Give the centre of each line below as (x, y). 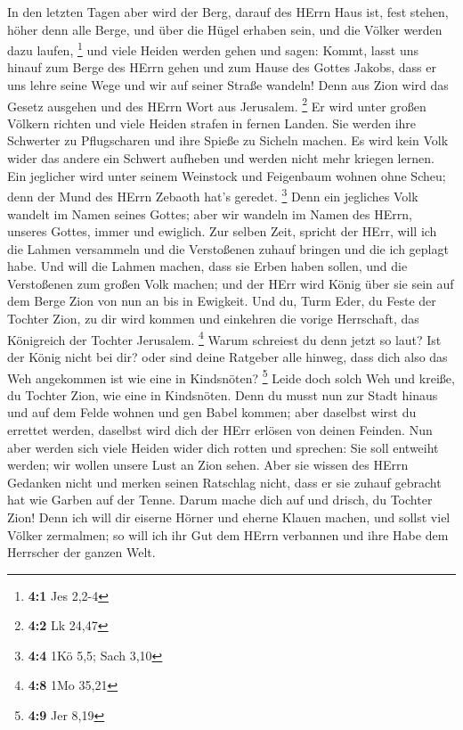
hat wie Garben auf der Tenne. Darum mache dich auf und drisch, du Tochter (220, 500)
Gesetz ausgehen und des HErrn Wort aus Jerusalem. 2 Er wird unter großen (217, 104)
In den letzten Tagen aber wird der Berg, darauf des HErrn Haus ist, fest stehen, (228, 12)
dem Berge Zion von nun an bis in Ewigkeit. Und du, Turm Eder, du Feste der (222, 301)
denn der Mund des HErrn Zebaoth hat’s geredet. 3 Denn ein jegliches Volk (213, 195)
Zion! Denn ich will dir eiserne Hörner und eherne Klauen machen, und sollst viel (229, 517)
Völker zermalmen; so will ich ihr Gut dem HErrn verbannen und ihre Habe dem (228, 534)
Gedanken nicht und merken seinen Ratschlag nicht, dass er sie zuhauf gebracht (224, 482)
